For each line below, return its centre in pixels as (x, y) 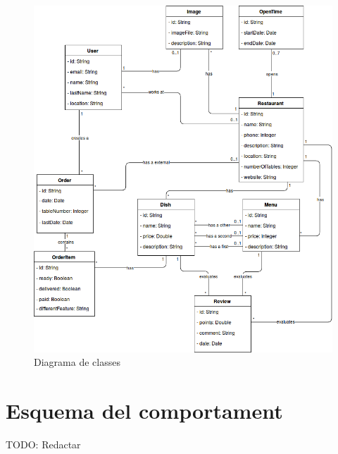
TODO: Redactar (43, 444)
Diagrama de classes (77, 362)
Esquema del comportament (144, 411)
